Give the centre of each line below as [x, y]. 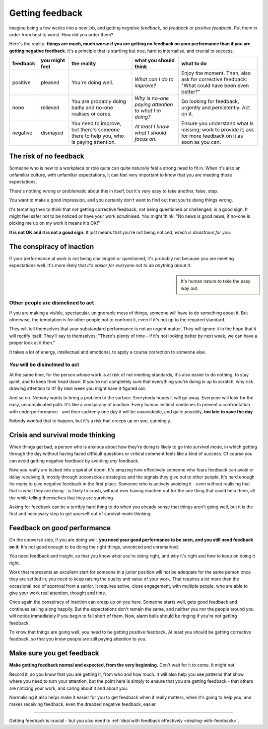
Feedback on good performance [60, 528]
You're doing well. [92, 83]
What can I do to [154, 80]
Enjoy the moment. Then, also [216, 73]
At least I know [152, 127]
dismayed [52, 133]
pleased [50, 83]
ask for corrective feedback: [214, 80]
